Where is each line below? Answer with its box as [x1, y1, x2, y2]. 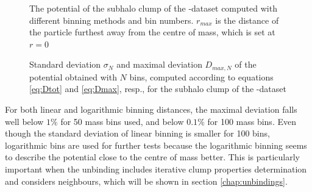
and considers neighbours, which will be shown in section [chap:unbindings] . [5, 174, 288, 187]
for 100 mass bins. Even [207, 115, 296, 127]
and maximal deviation [116, 58, 202, 71]
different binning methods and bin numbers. [29, 13, 194, 26]
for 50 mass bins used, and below [60, 115, 184, 127]
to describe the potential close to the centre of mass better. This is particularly [5, 151, 300, 163]
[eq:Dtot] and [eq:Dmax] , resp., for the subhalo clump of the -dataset [29, 82, 286, 95]
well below [5, 115, 44, 127]
